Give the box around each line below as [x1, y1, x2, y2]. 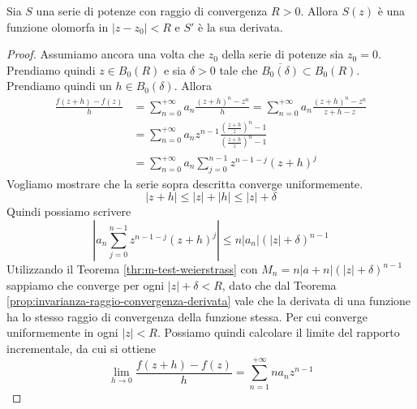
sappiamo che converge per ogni [6, 276, 165, 293]
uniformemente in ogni [6, 324, 118, 341]
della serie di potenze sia [221, 45, 344, 62]
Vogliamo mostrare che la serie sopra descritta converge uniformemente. [6, 174, 363, 192]
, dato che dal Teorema [221, 276, 337, 293]
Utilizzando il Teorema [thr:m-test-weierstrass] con [6, 260, 258, 277]
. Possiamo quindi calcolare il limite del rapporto [157, 324, 400, 341]
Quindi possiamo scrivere [6, 203, 131, 220]
